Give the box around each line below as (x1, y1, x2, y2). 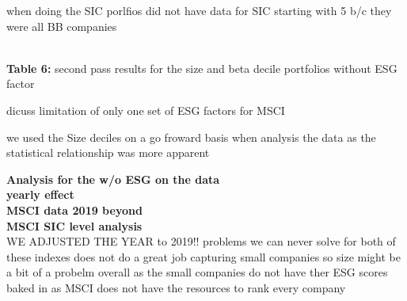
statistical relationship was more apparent (6, 144, 210, 161)
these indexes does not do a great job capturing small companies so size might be (6, 248, 401, 265)
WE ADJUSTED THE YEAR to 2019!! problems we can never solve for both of (6, 233, 396, 250)
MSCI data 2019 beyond (6, 201, 143, 218)
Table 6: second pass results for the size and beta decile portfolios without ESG (6, 59, 397, 76)
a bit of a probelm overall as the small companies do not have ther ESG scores (6, 264, 388, 280)
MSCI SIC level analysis (6, 217, 143, 234)
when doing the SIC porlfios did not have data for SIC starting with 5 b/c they (6, 2, 392, 18)
